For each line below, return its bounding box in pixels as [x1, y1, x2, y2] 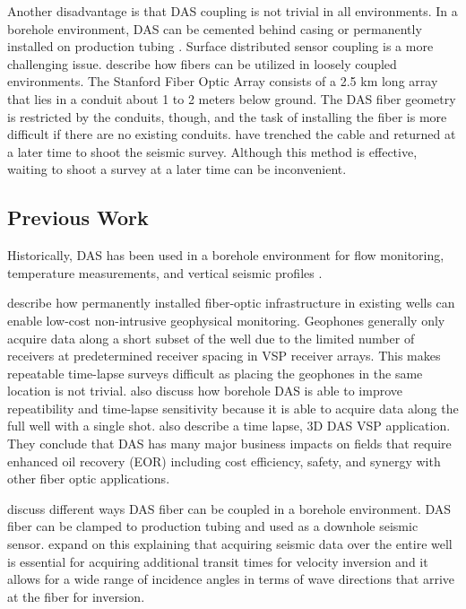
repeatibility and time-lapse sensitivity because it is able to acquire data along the [7, 398, 459, 417]
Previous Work [7, 204, 149, 231]
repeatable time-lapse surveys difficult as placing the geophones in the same [7, 363, 423, 382]
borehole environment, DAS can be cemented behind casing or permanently [7, 19, 422, 38]
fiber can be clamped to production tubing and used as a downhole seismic [7, 517, 419, 535]
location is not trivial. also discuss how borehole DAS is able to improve [7, 381, 402, 400]
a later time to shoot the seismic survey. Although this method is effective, [7, 142, 418, 161]
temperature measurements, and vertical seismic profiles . [7, 263, 323, 282]
